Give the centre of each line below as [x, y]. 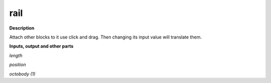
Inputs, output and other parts [41, 46]
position [18, 64]
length [16, 55]
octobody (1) [22, 74]
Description [22, 28]
